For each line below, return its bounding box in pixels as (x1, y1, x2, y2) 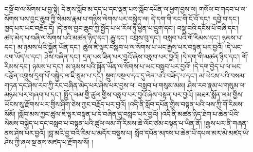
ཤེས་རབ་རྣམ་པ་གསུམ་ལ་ (187, 80, 246, 90)
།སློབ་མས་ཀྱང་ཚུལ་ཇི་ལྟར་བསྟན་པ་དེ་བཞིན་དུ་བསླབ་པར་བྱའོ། (18, 108, 159, 118)
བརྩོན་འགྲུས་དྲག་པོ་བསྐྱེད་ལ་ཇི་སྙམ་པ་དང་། (4, 70, 104, 81)
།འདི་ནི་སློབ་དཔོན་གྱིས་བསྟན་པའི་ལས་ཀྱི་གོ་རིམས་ (128, 99, 244, 109)
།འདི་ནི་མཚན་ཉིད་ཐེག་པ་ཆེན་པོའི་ (161, 108, 240, 118)
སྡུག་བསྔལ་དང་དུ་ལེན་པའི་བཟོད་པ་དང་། (106, 70, 197, 81)
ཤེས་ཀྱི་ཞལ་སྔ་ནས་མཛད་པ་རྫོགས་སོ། (4, 137, 90, 147)
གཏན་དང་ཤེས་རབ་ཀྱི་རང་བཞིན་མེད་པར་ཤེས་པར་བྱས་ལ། (4, 80, 136, 90)
